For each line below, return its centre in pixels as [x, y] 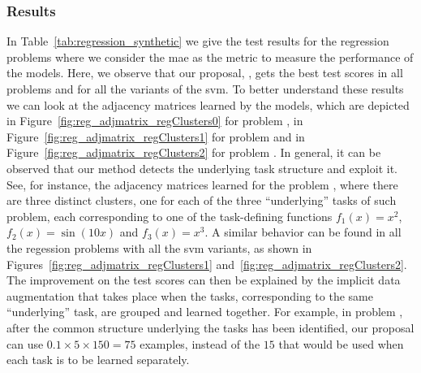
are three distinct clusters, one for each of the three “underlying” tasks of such [202, 200]
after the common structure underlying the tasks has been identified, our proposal [210, 327]
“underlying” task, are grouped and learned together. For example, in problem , [205, 312]
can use [25, 343]
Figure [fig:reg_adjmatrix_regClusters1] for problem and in [156, 136]
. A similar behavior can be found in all [303, 232]
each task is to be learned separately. [98, 360]
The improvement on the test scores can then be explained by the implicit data [204, 280]
